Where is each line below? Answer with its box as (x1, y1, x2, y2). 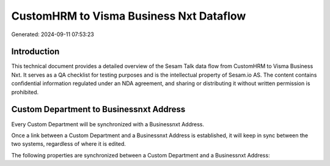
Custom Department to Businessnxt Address (11, 104, 186, 115)
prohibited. (11, 88, 39, 96)
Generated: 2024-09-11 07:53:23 (11, 31, 94, 38)
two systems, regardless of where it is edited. (11, 140, 127, 148)
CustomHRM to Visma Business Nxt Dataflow (11, 9, 246, 23)
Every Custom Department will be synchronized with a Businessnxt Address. (11, 120, 205, 128)
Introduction (11, 47, 60, 57)
